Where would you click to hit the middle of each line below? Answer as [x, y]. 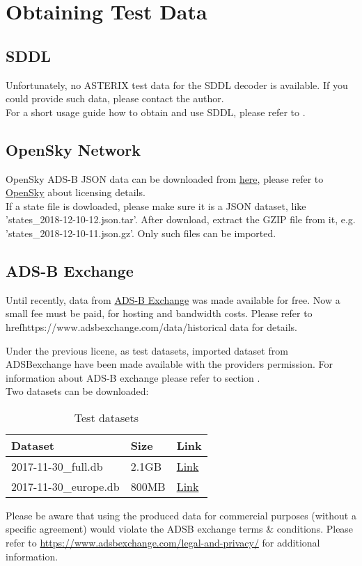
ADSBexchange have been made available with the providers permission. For [169, 364]
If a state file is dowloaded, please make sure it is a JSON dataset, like [156, 205]
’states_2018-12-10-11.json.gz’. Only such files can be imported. [141, 233]
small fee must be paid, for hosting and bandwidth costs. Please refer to [159, 313]
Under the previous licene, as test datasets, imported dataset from [147, 350]
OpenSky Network [73, 149]
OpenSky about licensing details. [76, 192]
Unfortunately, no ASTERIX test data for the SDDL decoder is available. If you [177, 84]
